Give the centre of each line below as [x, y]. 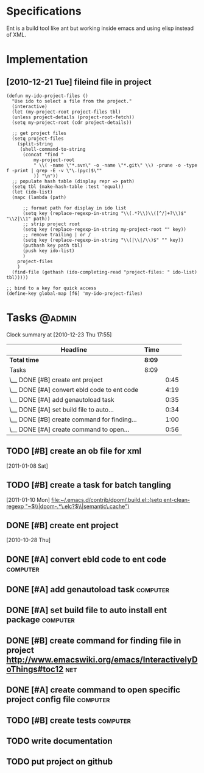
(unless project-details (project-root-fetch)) [73, 117]
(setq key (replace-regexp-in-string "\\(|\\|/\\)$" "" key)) [103, 240]
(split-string [35, 144]
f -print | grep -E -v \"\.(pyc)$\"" [54, 170]
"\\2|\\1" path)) [28, 219]
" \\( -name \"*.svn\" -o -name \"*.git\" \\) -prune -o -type [115, 165]
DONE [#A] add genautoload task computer [88, 590]
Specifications [44, 11]
